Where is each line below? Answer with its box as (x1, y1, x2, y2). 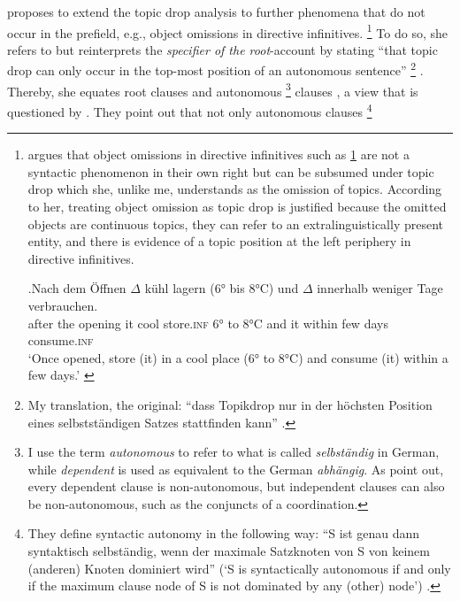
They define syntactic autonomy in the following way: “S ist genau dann (27, 524, 420, 543)
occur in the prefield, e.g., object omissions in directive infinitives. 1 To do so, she (7, 20, 448, 42)
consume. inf (27, 331, 94, 350)
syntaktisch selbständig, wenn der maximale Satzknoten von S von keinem (27, 542, 430, 560)
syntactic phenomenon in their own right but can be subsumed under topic (27, 162, 434, 181)
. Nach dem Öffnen (27, 279, 126, 297)
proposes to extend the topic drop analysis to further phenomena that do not (7, 3, 425, 20)
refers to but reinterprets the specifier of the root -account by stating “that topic (7, 40, 438, 58)
